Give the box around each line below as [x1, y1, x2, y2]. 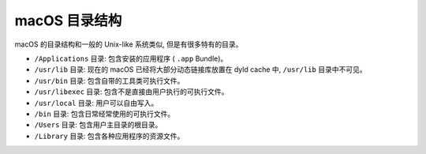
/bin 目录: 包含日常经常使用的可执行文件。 [34, 109, 175, 118]
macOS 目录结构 [14, 12, 122, 29]
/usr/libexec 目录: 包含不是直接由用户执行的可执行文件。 [34, 87, 229, 96]
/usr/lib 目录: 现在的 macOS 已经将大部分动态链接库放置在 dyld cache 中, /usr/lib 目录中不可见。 [34, 65, 367, 74]
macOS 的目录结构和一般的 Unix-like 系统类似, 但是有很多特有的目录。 [14, 39, 243, 49]
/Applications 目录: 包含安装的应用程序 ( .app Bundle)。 [34, 54, 228, 63]
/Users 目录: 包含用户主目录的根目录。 [34, 120, 163, 130]
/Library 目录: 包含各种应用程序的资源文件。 [34, 131, 185, 141]
